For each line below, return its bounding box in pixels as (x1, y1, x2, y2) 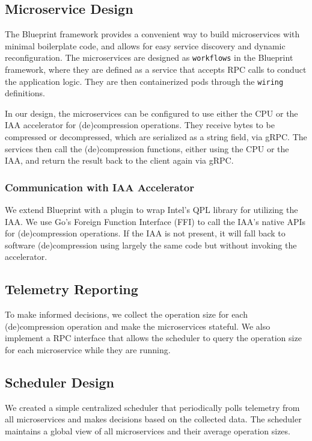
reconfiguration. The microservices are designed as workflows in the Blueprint (5, 51, 293, 64)
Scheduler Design (5, 373, 114, 392)
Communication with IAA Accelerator (5, 179, 195, 194)
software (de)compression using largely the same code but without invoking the (5, 238, 297, 251)
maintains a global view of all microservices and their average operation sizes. (5, 425, 290, 437)
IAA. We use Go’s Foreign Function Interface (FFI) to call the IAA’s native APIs (5, 215, 305, 227)
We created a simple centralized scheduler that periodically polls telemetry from (5, 401, 300, 413)
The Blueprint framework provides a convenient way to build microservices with (5, 28, 300, 40)
